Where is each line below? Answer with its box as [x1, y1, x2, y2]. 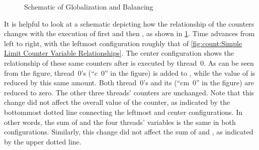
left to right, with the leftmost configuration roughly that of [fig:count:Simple [4, 38, 242, 48]
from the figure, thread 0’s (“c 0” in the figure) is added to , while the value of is [4, 67, 255, 78]
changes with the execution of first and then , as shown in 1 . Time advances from [4, 28, 255, 39]
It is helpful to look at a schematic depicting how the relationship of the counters [4, 18, 254, 29]
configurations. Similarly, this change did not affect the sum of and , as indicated [4, 126, 253, 137]
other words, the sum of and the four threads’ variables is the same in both [4, 116, 236, 127]
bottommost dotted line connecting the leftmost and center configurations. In [4, 106, 242, 117]
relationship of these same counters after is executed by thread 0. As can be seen [4, 57, 254, 68]
